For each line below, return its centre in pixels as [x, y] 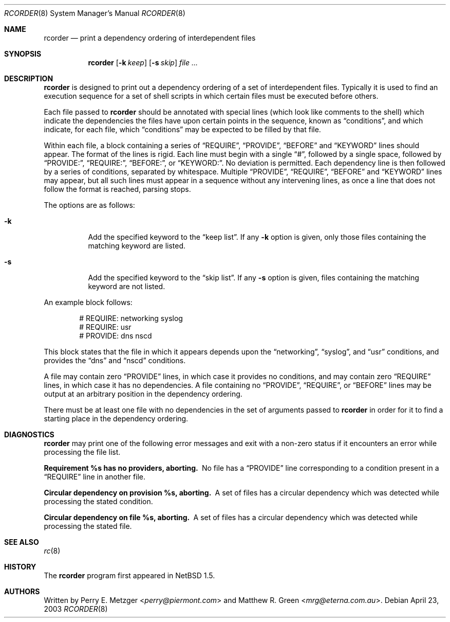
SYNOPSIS [23, 54]
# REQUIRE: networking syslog [131, 318]
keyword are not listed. [127, 286]
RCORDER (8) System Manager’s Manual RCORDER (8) [95, 13]
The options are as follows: [89, 205]
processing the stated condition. [98, 501]
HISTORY [20, 567]
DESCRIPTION [29, 78]
